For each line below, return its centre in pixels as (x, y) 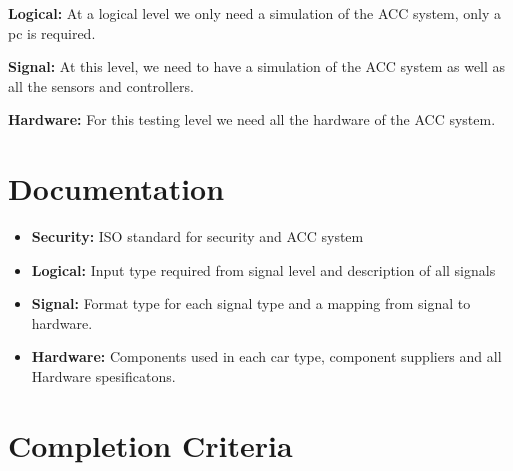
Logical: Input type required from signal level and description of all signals (263, 269)
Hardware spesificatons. (103, 376)
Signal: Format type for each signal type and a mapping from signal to (251, 303)
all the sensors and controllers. (101, 85)
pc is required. (52, 32)
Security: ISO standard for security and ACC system (197, 236)
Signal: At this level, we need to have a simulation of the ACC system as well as (257, 66)
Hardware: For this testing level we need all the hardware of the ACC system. (252, 119)
